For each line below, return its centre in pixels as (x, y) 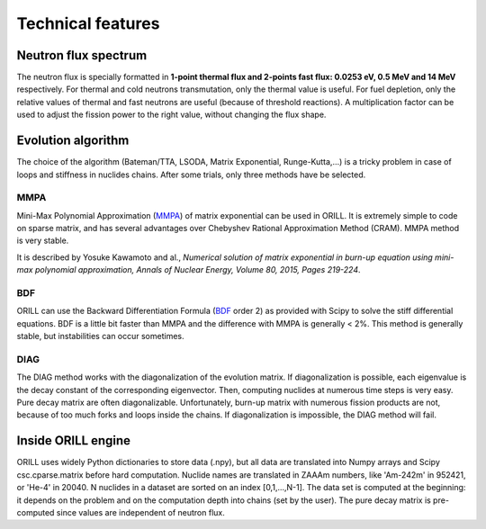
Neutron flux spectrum (82, 55)
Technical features (88, 23)
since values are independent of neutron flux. (140, 512)
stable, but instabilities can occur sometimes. (100, 336)
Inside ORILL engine (73, 441)
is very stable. (43, 241)
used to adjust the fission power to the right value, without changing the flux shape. (171, 115)
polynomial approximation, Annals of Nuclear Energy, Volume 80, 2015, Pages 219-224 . (198, 270)
